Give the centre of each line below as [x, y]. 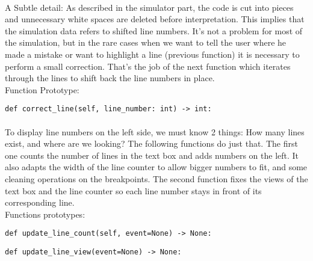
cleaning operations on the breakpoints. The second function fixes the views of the [156, 178]
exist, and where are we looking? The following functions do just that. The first [151, 143]
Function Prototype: [42, 89]
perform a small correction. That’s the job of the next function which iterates [148, 66]
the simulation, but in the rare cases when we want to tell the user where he [146, 42]
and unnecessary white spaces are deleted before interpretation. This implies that [155, 19]
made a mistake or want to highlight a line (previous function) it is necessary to [152, 54]
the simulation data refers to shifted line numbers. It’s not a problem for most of [154, 30]
